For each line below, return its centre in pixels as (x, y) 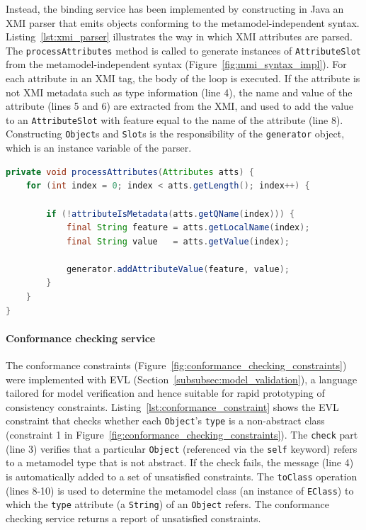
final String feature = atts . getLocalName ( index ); (188, 228)
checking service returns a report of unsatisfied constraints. (133, 518)
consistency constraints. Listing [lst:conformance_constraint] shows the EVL (172, 406)
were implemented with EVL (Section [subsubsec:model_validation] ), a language (182, 379)
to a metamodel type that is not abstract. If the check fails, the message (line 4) (180, 462)
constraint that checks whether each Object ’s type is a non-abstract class (165, 421)
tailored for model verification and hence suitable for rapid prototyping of (165, 393)
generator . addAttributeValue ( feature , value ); (178, 269)
